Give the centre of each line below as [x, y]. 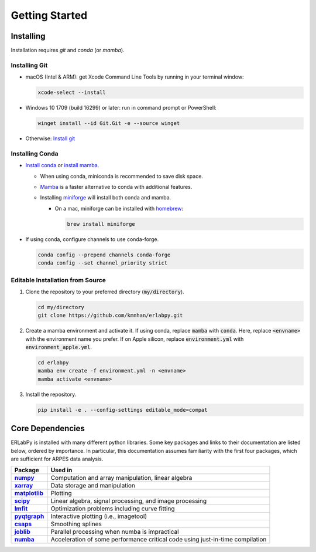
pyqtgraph [29, 516]
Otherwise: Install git [50, 138]
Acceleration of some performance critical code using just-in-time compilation [159, 540]
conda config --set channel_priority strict [103, 263]
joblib [22, 532]
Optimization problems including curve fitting [113, 509]
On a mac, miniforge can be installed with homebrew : [119, 208]
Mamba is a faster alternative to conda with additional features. [116, 187]
